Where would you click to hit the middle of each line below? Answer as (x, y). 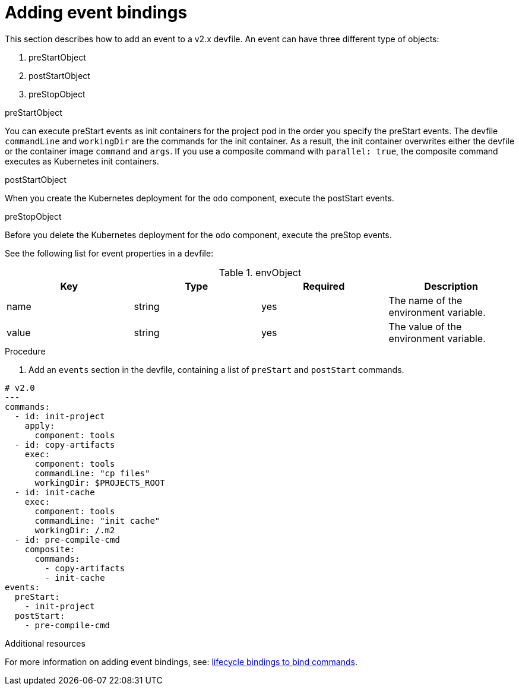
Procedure (25, 351)
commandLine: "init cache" (97, 520)
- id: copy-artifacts (65, 444)
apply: (40, 425)
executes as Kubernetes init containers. (82, 161)
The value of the (425, 326)
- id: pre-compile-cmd (67, 539)
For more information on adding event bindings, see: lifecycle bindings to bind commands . (181, 661)
